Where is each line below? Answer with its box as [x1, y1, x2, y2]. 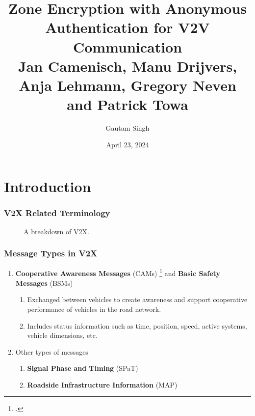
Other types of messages [15, 346, 88, 357]
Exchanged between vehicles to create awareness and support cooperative [27, 294, 248, 305]
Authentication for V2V [45, 17, 210, 37]
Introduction [4, 176, 91, 196]
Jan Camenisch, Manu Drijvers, [18, 55, 237, 76]
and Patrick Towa [67, 94, 188, 114]
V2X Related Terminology [4, 207, 110, 219]
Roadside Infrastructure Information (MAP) [27, 379, 178, 389]
